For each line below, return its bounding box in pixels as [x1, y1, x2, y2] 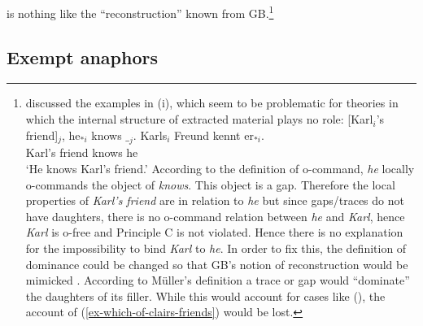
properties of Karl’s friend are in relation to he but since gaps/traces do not [25, 192, 404, 209]
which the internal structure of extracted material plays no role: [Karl [25, 111, 373, 128]
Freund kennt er [174, 126, 254, 143]
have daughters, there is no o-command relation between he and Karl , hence [25, 207, 405, 224]
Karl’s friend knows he [25, 144, 138, 161]
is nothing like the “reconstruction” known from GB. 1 [7, 2, 274, 21]
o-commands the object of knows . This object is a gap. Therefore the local [25, 176, 395, 193]
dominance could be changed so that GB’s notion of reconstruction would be [25, 255, 408, 272]
